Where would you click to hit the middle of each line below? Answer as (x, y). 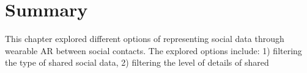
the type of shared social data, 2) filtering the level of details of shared (137, 62)
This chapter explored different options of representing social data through (145, 39)
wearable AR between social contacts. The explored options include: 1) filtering (153, 50)
